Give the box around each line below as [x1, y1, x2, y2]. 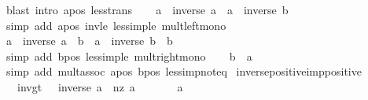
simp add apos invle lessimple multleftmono [6, 17, 226, 33]
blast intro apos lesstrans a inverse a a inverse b [6, 2, 289, 17]
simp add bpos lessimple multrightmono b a [6, 47, 252, 64]
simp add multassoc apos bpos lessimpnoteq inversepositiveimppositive [6, 63, 362, 80]
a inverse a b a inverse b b [6, 32, 173, 49]
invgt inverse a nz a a [17, 78, 183, 94]
